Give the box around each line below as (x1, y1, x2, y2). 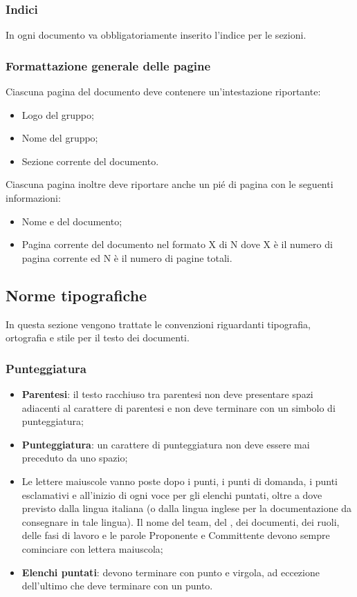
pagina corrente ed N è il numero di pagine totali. (21, 250, 232, 265)
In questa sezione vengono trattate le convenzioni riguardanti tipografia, (6, 316, 311, 331)
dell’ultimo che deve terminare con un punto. (21, 578, 213, 593)
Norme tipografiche (6, 284, 147, 305)
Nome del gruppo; (21, 131, 98, 145)
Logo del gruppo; (21, 107, 94, 122)
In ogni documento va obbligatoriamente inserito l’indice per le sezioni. (6, 28, 306, 42)
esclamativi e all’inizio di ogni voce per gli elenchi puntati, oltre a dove (21, 487, 322, 502)
